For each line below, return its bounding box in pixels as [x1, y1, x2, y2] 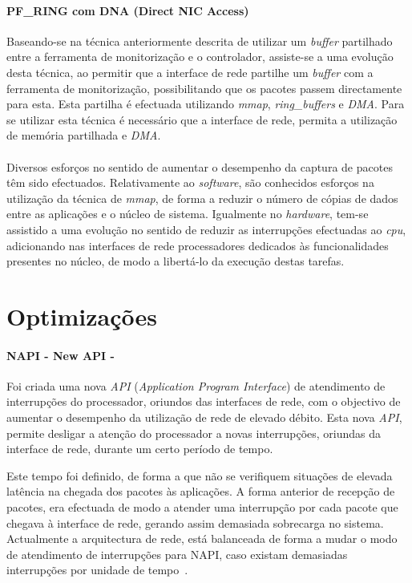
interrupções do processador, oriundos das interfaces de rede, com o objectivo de [6, 393, 401, 410]
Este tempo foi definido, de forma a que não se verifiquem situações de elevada [6, 467, 393, 484]
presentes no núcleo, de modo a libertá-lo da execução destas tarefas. [6, 253, 345, 269]
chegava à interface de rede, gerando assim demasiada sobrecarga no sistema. [6, 514, 384, 531]
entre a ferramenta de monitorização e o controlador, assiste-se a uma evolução [6, 48, 394, 65]
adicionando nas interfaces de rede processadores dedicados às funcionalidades [6, 237, 389, 253]
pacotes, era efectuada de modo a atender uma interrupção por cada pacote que [6, 499, 398, 516]
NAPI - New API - [6, 346, 115, 363]
